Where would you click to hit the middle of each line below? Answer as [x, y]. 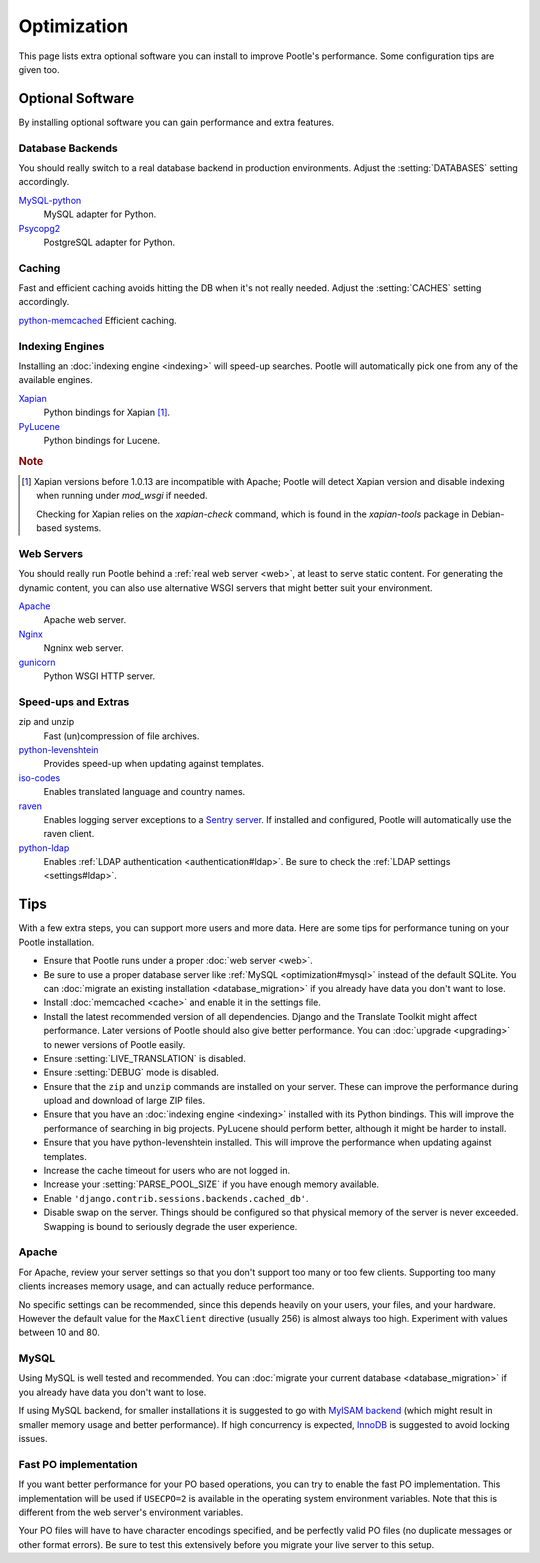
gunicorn [37, 662]
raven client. [69, 834]
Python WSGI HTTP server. [99, 676]
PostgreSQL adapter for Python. [109, 242]
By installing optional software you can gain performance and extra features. [176, 122]
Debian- [488, 514]
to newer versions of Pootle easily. [114, 1044]
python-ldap [44, 847]
